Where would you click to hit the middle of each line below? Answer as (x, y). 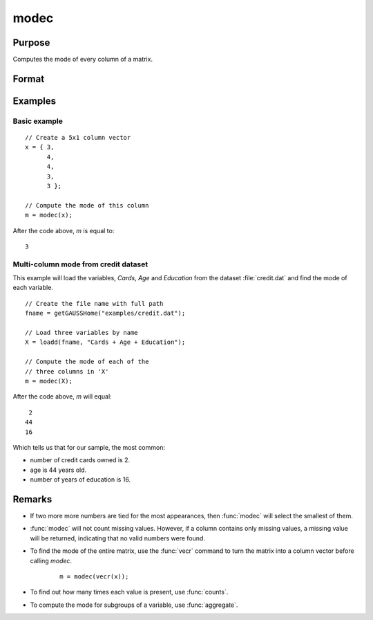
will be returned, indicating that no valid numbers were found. (117, 538)
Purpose (31, 43)
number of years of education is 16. (80, 480)
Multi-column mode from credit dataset (80, 264)
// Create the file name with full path (94, 303)
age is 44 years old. (58, 470)
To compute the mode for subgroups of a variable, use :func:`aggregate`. (134, 605)
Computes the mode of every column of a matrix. (83, 60)
